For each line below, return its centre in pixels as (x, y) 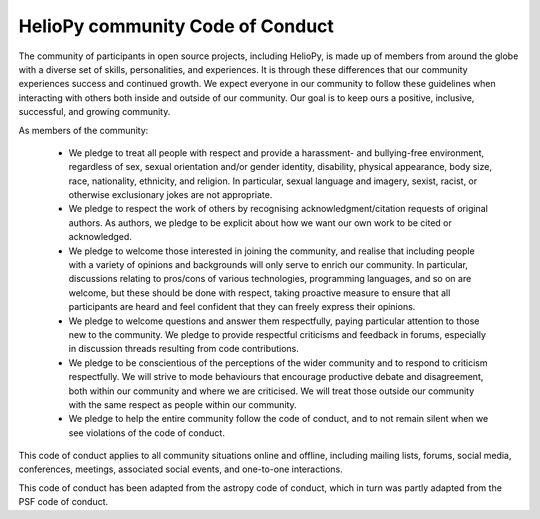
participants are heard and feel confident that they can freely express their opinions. (242, 307)
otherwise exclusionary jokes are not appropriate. (170, 195)
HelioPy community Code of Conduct (176, 26)
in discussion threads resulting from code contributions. (184, 349)
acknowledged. (100, 237)
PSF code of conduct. (63, 502)
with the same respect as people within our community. (182, 404)
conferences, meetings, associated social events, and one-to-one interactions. (181, 469)
